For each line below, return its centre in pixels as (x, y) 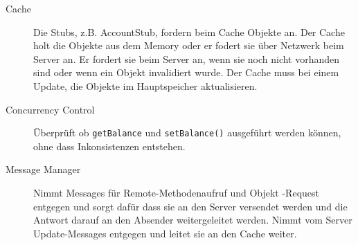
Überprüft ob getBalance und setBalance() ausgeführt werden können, (187, 133)
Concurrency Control (50, 109)
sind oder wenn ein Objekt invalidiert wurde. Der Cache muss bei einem (186, 72)
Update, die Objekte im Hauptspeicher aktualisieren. (145, 85)
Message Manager (43, 169)
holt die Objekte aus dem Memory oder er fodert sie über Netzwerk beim (189, 45)
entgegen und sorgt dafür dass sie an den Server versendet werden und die (190, 206)
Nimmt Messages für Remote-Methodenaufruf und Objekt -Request (176, 192)
